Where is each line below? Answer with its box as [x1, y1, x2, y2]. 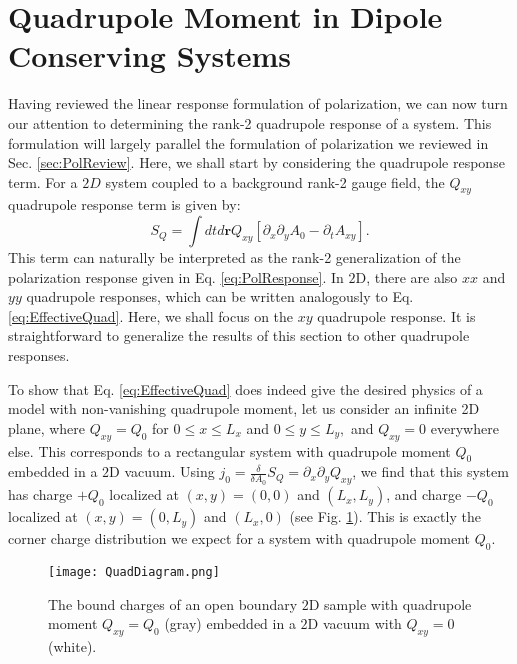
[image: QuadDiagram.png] [48, 565, 220, 580]
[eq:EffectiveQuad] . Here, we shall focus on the [8, 305, 294, 326]
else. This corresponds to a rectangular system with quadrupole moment [8, 440, 451, 461]
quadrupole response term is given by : [8, 194, 241, 215]
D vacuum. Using [109, 461, 215, 482]
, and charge [386, 484, 462, 505]
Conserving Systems [8, 35, 292, 76]
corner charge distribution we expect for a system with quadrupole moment [8, 528, 471, 549]
